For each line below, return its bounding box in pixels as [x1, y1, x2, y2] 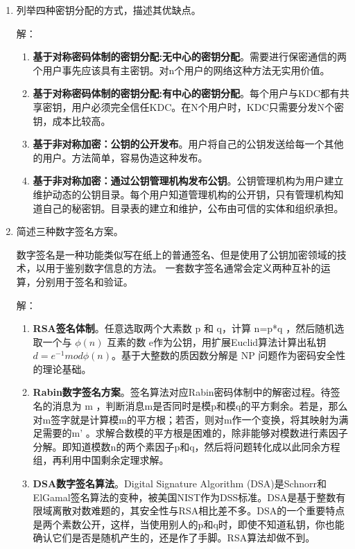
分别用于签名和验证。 [35, 274, 133, 288]
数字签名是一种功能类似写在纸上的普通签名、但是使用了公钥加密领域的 [16, 247, 337, 261]
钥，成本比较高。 [33, 113, 111, 128]
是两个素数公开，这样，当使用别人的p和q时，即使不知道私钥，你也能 [33, 516, 345, 531]
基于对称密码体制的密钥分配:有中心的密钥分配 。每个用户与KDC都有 [33, 86, 340, 101]
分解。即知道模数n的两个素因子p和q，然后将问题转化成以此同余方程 [33, 439, 340, 453]
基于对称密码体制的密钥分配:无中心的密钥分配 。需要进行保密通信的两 [33, 49, 347, 64]
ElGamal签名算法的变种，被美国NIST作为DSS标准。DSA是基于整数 [33, 489, 336, 504]
